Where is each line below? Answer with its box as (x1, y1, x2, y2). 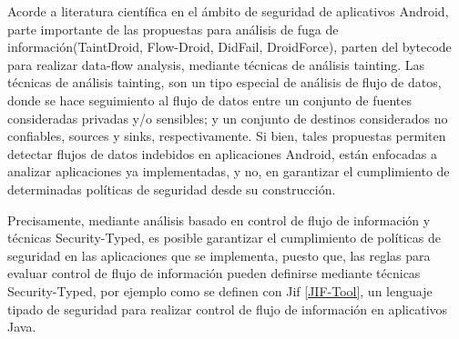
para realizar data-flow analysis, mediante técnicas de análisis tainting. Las (7, 55, 425, 74)
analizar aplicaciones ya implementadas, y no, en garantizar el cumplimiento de (7, 162, 450, 181)
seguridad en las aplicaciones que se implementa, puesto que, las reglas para (7, 245, 431, 264)
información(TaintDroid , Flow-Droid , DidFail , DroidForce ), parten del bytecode (7, 37, 452, 56)
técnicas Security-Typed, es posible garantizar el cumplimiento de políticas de (7, 228, 442, 247)
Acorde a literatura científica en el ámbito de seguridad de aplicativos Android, (7, 2, 449, 20)
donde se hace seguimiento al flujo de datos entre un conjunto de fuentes (7, 90, 413, 109)
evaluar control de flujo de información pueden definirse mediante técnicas (7, 264, 421, 283)
